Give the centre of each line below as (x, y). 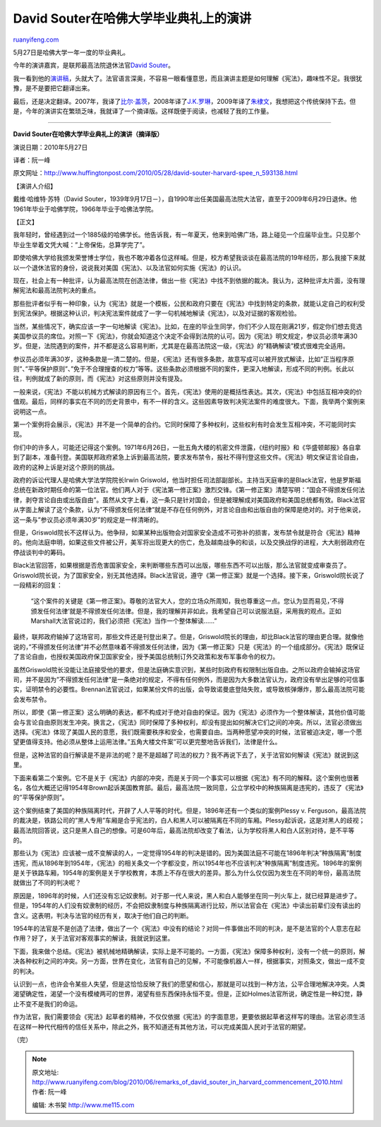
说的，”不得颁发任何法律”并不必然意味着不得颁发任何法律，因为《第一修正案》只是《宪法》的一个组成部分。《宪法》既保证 (189, 647)
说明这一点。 (32, 411)
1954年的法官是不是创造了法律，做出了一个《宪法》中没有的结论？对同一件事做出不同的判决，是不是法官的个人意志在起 (187, 929)
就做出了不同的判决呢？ (47, 883)
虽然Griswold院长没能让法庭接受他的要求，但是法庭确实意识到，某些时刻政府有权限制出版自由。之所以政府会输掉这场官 (187, 669)
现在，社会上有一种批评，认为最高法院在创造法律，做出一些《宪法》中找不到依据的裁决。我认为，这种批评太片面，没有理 (189, 280)
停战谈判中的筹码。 (41, 552)
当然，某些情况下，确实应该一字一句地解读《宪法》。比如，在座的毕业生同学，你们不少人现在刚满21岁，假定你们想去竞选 (188, 326)
